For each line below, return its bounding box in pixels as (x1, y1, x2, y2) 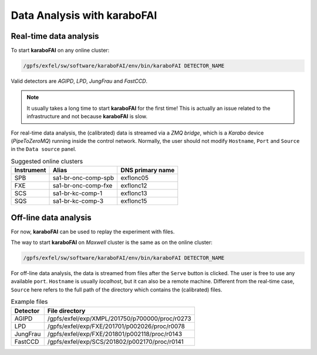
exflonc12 (120, 182, 147, 190)
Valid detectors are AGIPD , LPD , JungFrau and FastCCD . (11, 78, 148, 85)
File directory (47, 306, 86, 314)
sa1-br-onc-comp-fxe (52, 182, 113, 190)
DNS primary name (120, 166, 175, 175)
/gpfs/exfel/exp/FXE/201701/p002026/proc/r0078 (47, 322, 185, 330)
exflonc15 (120, 197, 147, 205)
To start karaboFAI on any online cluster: (11, 47, 110, 54)
